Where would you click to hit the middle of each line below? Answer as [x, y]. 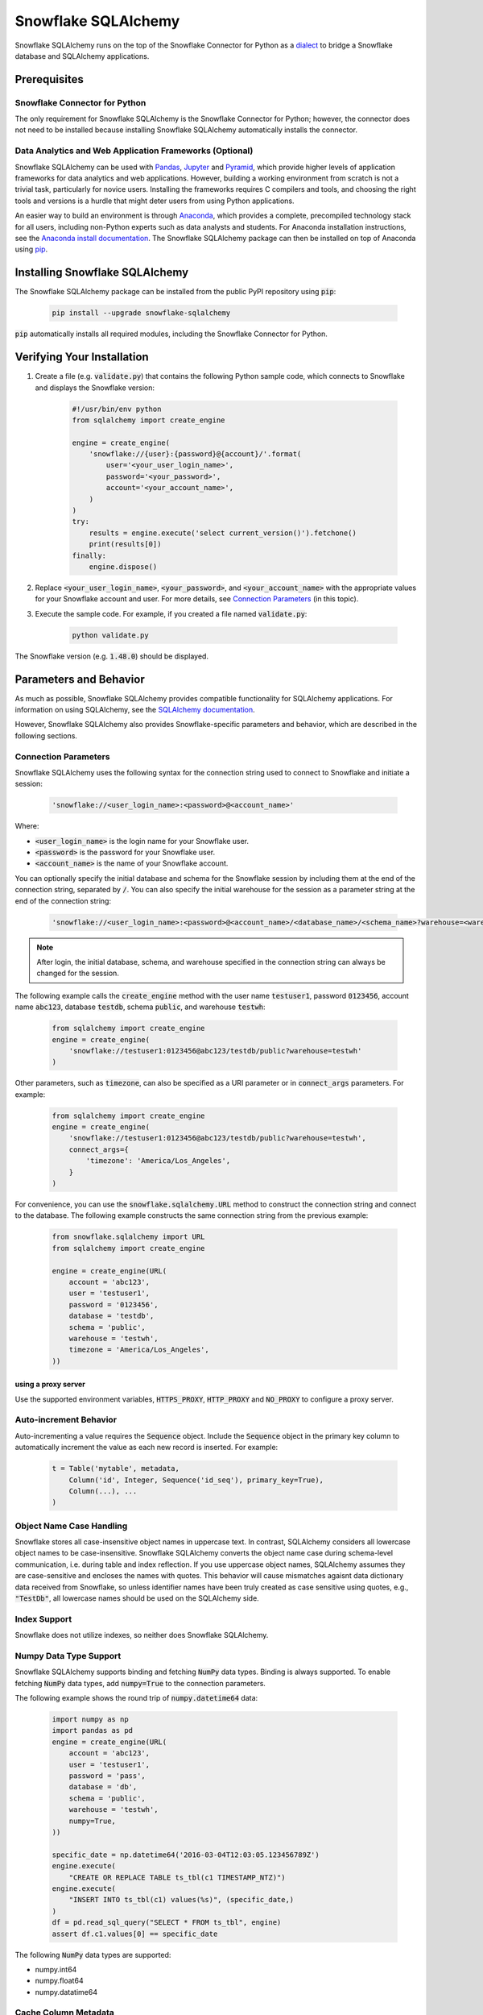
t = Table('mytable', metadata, [116, 1469]
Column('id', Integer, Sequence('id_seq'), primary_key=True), [196, 1480]
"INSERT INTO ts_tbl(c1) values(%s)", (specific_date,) [182, 1900]
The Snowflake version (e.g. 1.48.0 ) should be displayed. [112, 656]
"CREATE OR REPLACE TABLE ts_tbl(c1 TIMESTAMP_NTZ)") [177, 1877]
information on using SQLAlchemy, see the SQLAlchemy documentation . [135, 710]
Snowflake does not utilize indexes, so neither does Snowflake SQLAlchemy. [142, 1635]
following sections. [46, 735]
